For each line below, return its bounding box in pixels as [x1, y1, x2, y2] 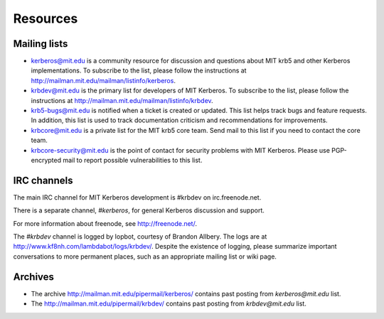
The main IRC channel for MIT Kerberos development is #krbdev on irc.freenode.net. [13, 193, 262, 202]
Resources [13, 11, 78, 26]
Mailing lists [13, 38, 68, 50]
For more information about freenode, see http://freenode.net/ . [13, 219, 197, 227]
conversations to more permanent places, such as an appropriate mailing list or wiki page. [13, 252, 277, 261]
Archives [13, 271, 55, 283]
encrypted [31, 156, 62, 164]
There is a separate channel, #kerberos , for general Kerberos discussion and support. [13, 206, 265, 215]
